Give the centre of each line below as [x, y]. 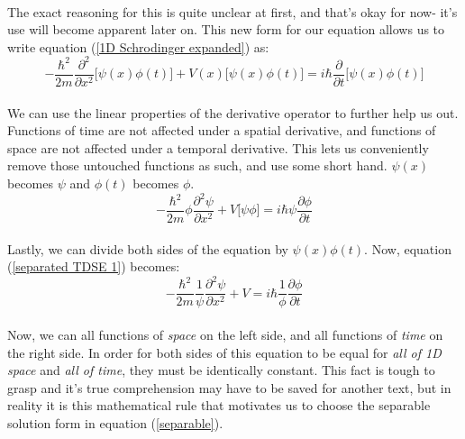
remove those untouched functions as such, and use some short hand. [197, 165]
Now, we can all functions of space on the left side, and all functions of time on [225, 334]
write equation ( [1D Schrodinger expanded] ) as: [138, 46]
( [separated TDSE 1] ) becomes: [94, 266]
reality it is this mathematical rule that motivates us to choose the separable [219, 405]
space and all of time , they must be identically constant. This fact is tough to [221, 370]
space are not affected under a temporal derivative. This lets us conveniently [218, 147]
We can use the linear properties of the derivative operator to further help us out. [233, 112]
